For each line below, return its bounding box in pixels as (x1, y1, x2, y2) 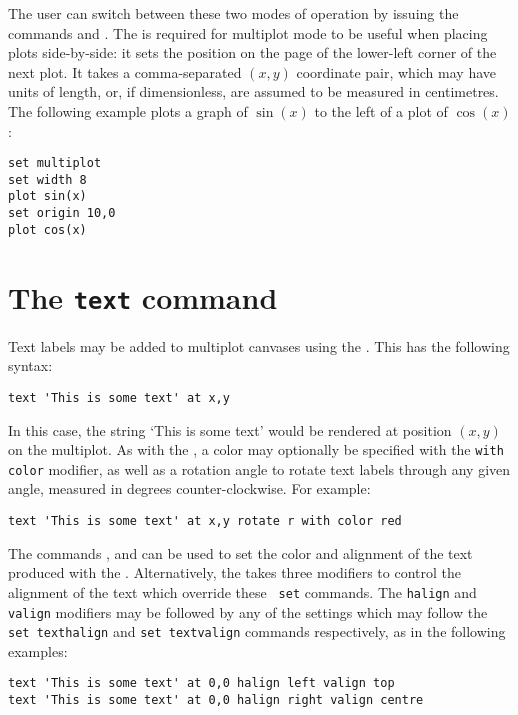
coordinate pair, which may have (296, 61, 496, 82)
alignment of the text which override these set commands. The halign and (8, 581, 477, 602)
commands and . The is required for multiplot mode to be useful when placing (8, 22, 488, 43)
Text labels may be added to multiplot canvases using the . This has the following (8, 335, 510, 356)
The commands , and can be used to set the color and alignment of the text (8, 542, 473, 563)
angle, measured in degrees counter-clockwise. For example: (8, 478, 371, 499)
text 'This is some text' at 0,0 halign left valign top (8, 676, 395, 691)
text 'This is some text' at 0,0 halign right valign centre (8, 693, 424, 708)
